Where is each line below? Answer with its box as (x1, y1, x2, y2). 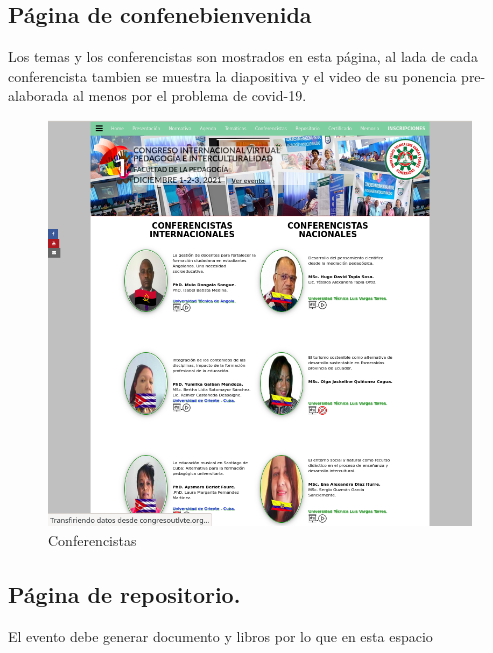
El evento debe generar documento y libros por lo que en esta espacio (8, 625, 433, 646)
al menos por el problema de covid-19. (73, 85, 307, 106)
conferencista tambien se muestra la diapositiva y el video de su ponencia (8, 65, 457, 86)
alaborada (8, 85, 69, 106)
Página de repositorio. (8, 578, 241, 609)
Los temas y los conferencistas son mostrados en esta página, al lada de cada (8, 46, 478, 67)
